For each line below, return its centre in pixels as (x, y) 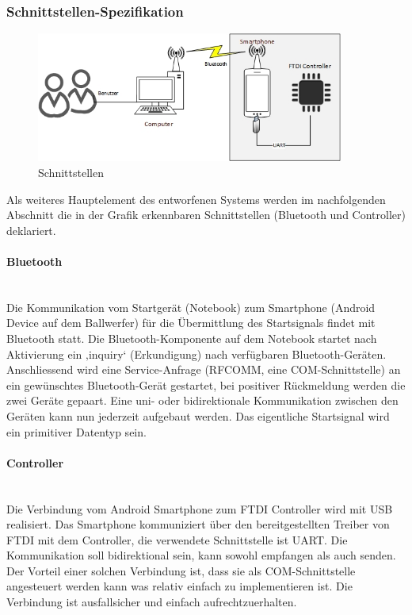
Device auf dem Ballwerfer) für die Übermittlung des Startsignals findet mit (191, 323)
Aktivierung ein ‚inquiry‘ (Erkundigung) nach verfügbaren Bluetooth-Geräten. (196, 354)
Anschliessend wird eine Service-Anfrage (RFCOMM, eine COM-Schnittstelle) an (204, 369)
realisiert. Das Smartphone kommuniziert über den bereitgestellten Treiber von (198, 524)
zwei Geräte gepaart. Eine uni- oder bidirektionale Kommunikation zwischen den (202, 400)
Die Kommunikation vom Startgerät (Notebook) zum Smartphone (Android (191, 307)
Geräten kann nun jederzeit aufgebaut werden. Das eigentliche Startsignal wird (198, 415)
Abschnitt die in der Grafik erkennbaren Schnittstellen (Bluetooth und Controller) (206, 215)
